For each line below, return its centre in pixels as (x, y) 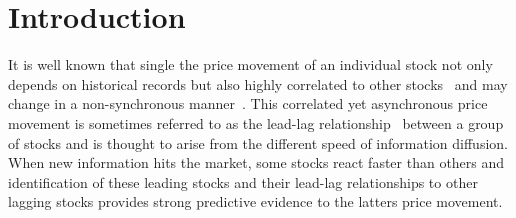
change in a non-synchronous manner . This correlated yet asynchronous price (248, 103)
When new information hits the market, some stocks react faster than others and (256, 162)
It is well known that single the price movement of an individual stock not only (250, 64)
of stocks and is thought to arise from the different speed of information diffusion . (258, 142)
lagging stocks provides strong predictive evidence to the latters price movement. (255, 201)
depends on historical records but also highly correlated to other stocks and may (258, 83)
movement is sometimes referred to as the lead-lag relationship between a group (256, 122)
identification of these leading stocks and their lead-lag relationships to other (243, 181)
